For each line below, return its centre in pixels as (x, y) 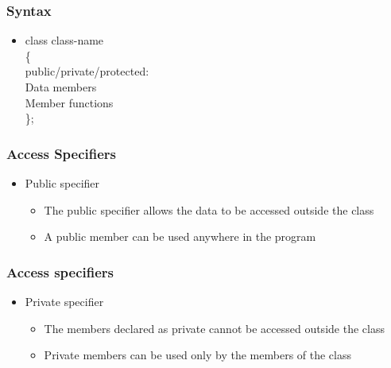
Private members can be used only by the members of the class (198, 355)
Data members (61, 87)
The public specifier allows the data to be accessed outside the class (209, 209)
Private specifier (64, 301)
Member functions (69, 102)
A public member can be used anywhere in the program (180, 236)
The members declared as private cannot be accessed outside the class (214, 328)
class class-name (64, 40)
